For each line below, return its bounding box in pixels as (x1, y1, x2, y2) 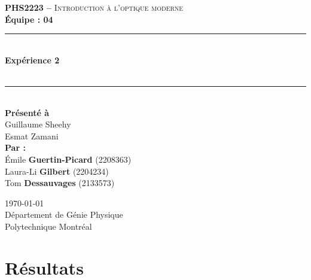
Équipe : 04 (5, 13, 53, 25)
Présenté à (5, 106, 50, 118)
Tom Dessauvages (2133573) (5, 176, 115, 189)
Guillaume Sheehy (5, 118, 71, 130)
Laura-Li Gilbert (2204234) (5, 165, 109, 177)
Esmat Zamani (5, 129, 59, 142)
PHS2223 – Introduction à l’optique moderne (5, 1, 184, 13)
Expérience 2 (5, 53, 60, 66)
